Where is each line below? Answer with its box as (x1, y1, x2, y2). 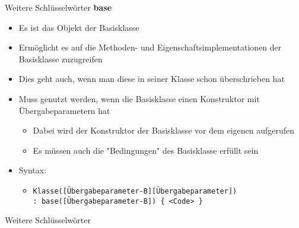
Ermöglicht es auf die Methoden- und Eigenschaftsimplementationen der (18, 41, 282, 53)
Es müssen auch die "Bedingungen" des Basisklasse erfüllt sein (33, 144, 259, 156)
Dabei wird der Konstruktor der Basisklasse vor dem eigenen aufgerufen (33, 124, 295, 137)
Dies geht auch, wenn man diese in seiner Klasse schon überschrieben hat (18, 72, 285, 85)
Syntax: (18, 164, 47, 176)
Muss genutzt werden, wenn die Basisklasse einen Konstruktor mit (18, 92, 260, 104)
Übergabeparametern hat (18, 104, 110, 116)
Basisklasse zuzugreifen (18, 52, 103, 65)
